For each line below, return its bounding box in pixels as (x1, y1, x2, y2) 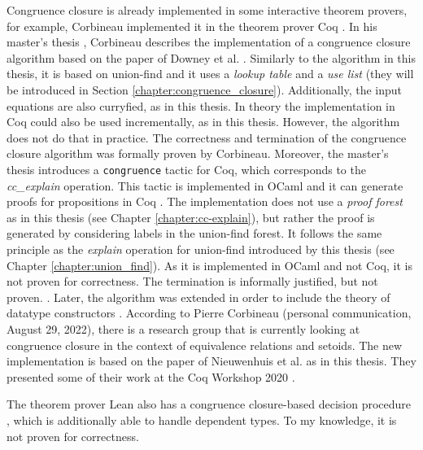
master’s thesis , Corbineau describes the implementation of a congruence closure (7, 33, 411, 50)
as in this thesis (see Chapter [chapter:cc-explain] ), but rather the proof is (7, 208, 375, 225)
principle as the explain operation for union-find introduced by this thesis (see (7, 240, 395, 257)
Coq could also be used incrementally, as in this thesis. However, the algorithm (7, 113, 400, 130)
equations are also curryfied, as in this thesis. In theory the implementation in (7, 97, 395, 114)
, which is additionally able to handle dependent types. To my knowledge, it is (7, 411, 397, 428)
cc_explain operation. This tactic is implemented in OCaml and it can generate (7, 177, 403, 194)
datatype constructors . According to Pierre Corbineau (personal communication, (7, 304, 412, 321)
